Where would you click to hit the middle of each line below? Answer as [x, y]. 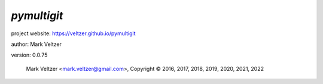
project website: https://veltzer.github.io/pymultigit [73, 33]
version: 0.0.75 [29, 55]
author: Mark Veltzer [36, 44]
